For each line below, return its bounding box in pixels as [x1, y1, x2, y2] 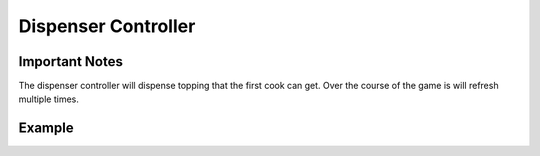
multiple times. [18, 93, 79, 105]
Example [18, 120, 74, 137]
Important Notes [18, 53, 124, 70]
